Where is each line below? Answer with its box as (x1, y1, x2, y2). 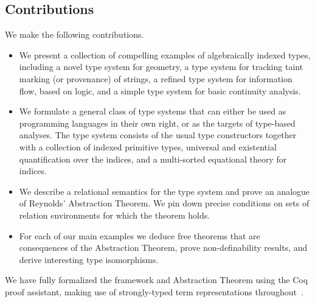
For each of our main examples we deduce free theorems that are (19, 229, 260, 242)
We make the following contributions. (5, 28, 144, 41)
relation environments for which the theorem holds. (19, 208, 210, 221)
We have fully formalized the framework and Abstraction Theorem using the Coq (5, 273, 308, 286)
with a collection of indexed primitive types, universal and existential (19, 140, 277, 153)
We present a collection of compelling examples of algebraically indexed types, (19, 48, 311, 61)
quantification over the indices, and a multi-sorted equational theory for (19, 152, 287, 165)
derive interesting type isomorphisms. (19, 253, 159, 265)
